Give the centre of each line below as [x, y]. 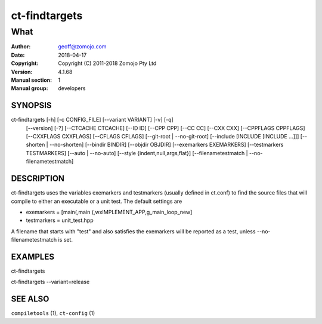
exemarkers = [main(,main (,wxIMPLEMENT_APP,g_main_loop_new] [109, 212]
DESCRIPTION [38, 179]
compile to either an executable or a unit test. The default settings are [97, 201]
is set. [65, 240]
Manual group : [30, 88]
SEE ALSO [30, 299]
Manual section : [32, 80]
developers [72, 88]
